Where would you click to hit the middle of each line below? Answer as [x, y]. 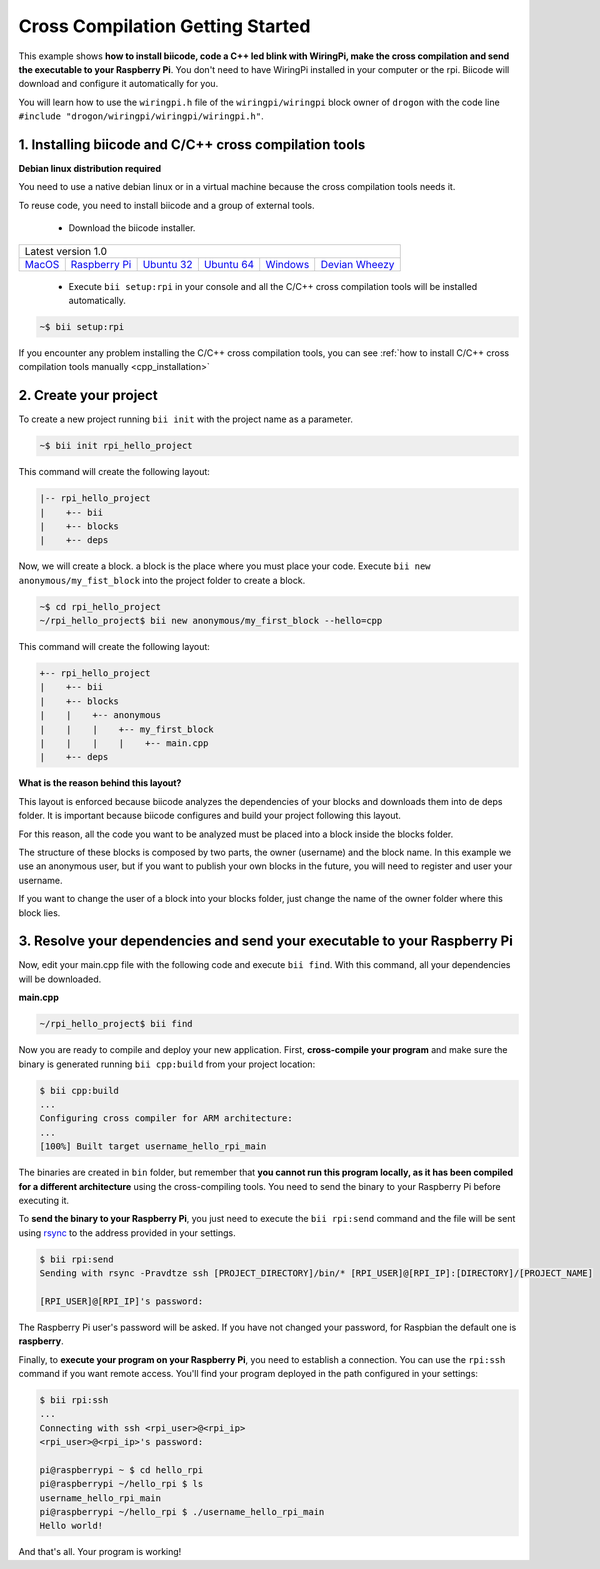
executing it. [44, 1200]
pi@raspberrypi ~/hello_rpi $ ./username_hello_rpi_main [182, 1512]
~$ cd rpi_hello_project [100, 606]
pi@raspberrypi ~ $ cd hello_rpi [121, 1469]
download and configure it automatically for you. [118, 84]
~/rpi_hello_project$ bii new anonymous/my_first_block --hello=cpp [211, 621]
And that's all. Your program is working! [100, 1552]
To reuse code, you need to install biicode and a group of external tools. [166, 205]
